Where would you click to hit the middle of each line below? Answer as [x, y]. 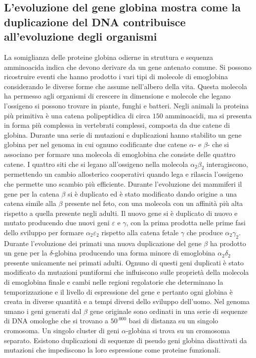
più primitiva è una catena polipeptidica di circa [77, 115]
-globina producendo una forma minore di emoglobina [134, 253]
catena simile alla [30, 203]
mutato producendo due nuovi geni [57, 223]
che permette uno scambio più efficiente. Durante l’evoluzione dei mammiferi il [123, 183]
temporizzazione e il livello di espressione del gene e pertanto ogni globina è [118, 291]
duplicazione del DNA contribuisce [95, 22]
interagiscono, [227, 164]
